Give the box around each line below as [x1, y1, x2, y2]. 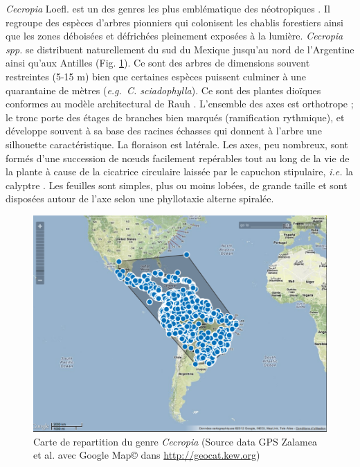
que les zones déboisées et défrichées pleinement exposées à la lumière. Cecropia [6, 28, 343, 43]
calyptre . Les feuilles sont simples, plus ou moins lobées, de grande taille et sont [6, 177, 348, 192]
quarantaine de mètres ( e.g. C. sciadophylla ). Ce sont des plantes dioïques [6, 82, 321, 97]
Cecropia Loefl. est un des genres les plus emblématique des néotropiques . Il [6, 1, 330, 15]
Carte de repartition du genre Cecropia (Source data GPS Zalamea [33, 434, 317, 448]
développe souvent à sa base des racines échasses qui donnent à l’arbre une [6, 123, 322, 138]
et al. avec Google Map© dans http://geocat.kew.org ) [33, 448, 260, 462]
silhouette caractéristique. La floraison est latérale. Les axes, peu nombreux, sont [6, 136, 348, 151]
